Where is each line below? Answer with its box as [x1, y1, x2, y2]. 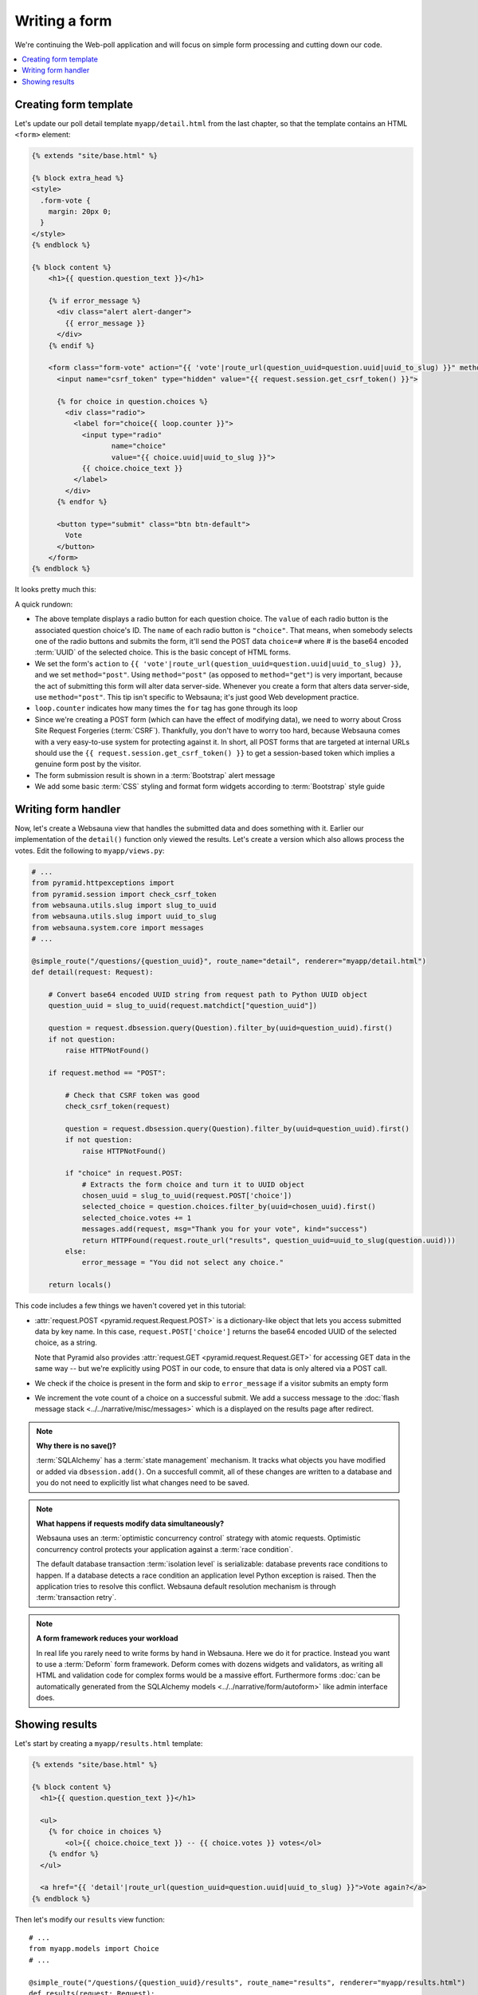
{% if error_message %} [48, 296, 141, 306]
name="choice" [111, 441, 167, 451]
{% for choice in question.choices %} [57, 397, 209, 406]
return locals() [48, 1281, 112, 1290]
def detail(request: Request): [31, 968, 155, 977]
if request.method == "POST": [48, 1068, 167, 1077]
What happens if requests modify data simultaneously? [36, 1519, 225, 1528]
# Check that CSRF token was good [65, 1090, 200, 1100]
